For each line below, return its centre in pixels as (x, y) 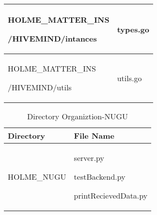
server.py (89, 158)
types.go (133, 29)
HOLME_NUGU (37, 177)
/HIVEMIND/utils (40, 87)
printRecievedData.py (111, 195)
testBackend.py (100, 177)
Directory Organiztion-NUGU (78, 116)
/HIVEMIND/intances (52, 38)
